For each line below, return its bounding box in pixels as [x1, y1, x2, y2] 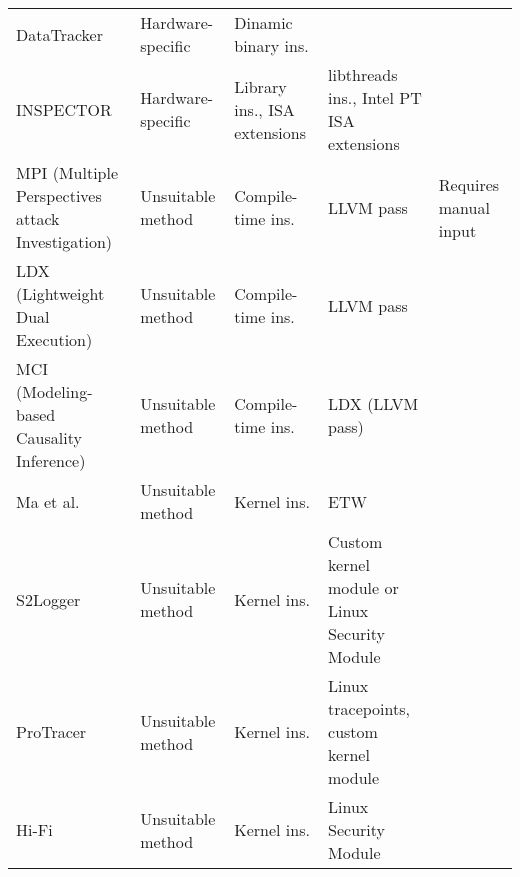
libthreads [328, 63, 398, 86]
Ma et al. [16, 489, 80, 513]
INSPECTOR [16, 97, 112, 121]
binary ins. [234, 34, 309, 57]
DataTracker [16, 22, 103, 46]
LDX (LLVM [328, 391, 419, 415]
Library [234, 74, 287, 98]
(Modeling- [16, 380, 93, 403]
